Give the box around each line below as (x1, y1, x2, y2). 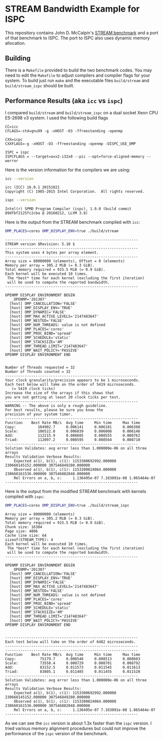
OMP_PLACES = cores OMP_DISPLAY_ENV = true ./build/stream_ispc (5, 503, 130, 508)
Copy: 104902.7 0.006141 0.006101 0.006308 (5, 424, 140, 430)
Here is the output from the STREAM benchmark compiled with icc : (5, 219, 140, 225)
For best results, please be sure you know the (5, 407, 104, 413)
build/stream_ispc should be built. (5, 83, 74, 88)
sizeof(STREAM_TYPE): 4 (5, 537, 54, 543)
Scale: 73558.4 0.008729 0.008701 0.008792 (5, 661, 140, 666)
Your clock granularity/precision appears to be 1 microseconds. (5, 378, 140, 383)
